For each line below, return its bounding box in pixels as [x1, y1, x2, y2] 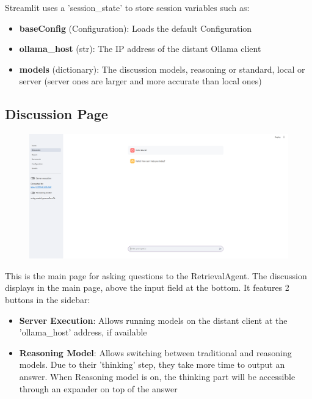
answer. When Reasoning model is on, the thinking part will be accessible [19, 370, 296, 383]
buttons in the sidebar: [5, 293, 90, 306]
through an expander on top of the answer [19, 382, 178, 395]
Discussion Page [5, 104, 108, 123]
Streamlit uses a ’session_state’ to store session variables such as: [5, 1, 250, 13]
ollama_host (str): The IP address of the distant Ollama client [19, 42, 261, 55]
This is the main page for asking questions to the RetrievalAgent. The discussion [5, 269, 307, 282]
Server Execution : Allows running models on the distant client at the [19, 313, 288, 326]
